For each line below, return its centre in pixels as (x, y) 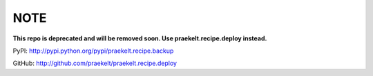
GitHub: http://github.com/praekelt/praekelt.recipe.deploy (95, 63)
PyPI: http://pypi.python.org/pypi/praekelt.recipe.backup (93, 51)
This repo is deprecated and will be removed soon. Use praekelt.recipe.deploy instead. (140, 38)
